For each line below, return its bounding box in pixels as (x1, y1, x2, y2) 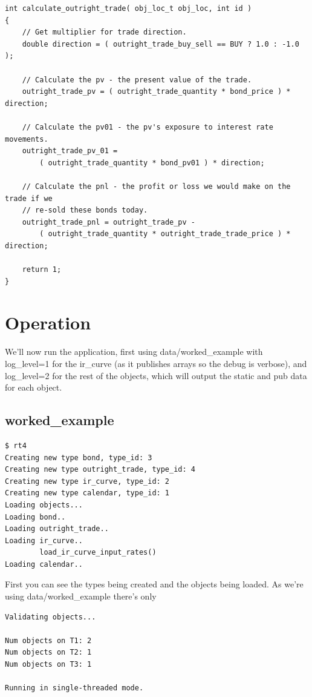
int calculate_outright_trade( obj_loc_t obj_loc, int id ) (5, 4, 252, 13)
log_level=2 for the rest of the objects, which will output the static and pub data (5, 369, 307, 382)
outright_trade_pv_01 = (22, 147, 118, 156)
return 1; (22, 265, 62, 274)
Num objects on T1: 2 (5, 636, 92, 645)
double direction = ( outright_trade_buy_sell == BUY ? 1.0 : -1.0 (22, 39, 299, 48)
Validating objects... (5, 612, 96, 621)
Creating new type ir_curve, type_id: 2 (5, 477, 170, 486)
